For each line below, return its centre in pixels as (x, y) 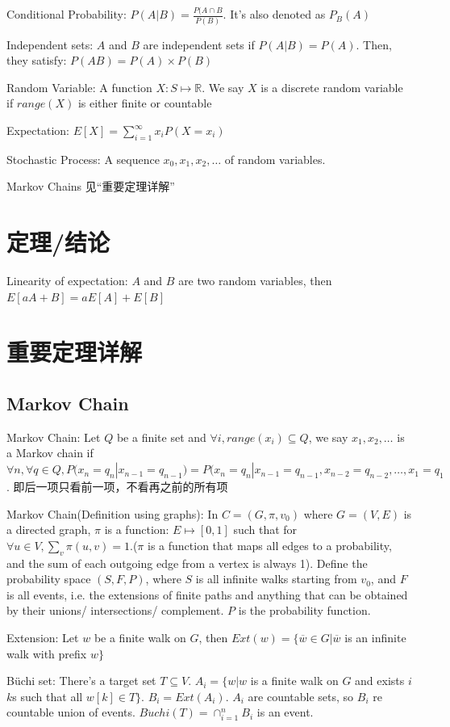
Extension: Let (43, 638)
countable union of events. (71, 712)
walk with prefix (47, 653)
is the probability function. (304, 610)
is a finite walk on (294, 681)
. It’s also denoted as (274, 14)
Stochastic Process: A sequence (83, 159)
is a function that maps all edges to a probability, (269, 545)
